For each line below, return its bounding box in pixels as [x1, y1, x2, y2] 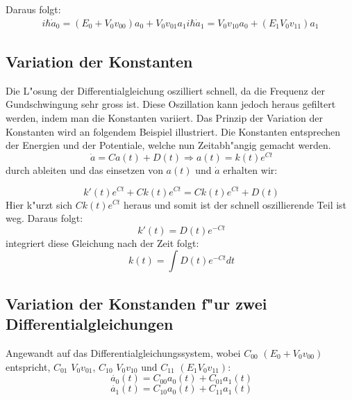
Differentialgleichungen [6, 313, 174, 335]
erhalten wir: [223, 162, 278, 177]
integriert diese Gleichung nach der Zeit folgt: [6, 235, 199, 250]
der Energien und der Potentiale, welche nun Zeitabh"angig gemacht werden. [6, 138, 331, 152]
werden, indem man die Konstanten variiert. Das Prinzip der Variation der [6, 111, 324, 125]
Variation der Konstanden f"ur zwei [6, 292, 267, 314]
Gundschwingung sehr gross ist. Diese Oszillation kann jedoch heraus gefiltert [6, 97, 336, 111]
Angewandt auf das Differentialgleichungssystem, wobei [6, 346, 241, 360]
